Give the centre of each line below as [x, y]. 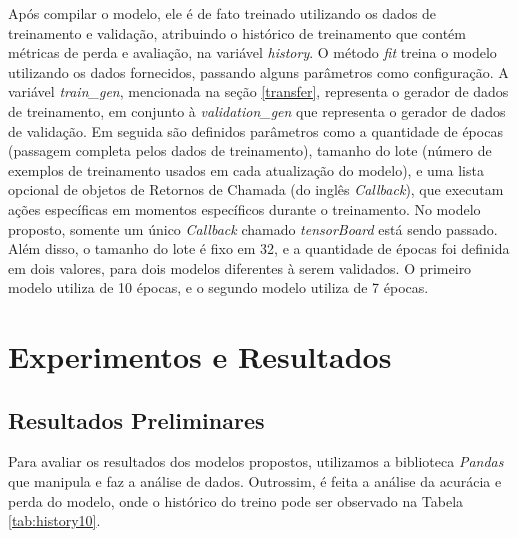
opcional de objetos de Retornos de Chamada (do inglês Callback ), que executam [256, 189]
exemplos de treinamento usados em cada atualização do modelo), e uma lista [246, 169]
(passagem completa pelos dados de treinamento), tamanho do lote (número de [250, 150]
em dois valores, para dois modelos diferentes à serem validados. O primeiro [240, 267]
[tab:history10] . [54, 520]
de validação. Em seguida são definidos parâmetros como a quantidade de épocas [255, 130]
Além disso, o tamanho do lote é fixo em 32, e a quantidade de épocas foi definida [259, 248]
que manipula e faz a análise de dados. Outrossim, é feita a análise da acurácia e [255, 481]
